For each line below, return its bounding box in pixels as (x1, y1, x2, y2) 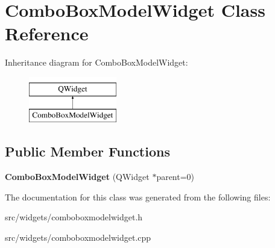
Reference (5, 21, 89, 46)
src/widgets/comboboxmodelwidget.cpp (5, 231, 151, 244)
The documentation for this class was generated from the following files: (5, 190, 271, 203)
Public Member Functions (5, 142, 170, 161)
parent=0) (156, 170, 195, 183)
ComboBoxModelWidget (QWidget (5, 170, 150, 183)
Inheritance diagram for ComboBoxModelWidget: (5, 56, 188, 69)
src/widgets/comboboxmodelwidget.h (5, 211, 143, 223)
